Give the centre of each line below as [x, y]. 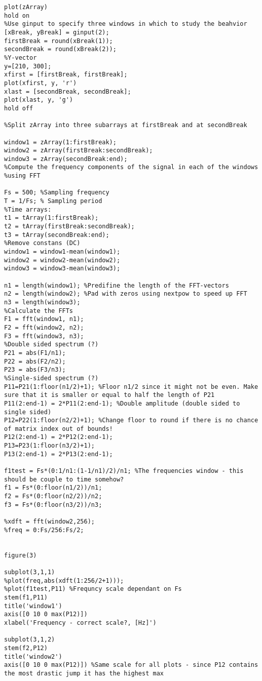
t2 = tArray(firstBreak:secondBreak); [69, 227]
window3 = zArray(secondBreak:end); [66, 159]
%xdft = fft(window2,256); [49, 522]
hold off [19, 108]
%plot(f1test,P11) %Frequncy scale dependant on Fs [93, 589]
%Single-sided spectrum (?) [51, 378]
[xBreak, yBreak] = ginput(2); [57, 32]
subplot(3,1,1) [30, 572]
